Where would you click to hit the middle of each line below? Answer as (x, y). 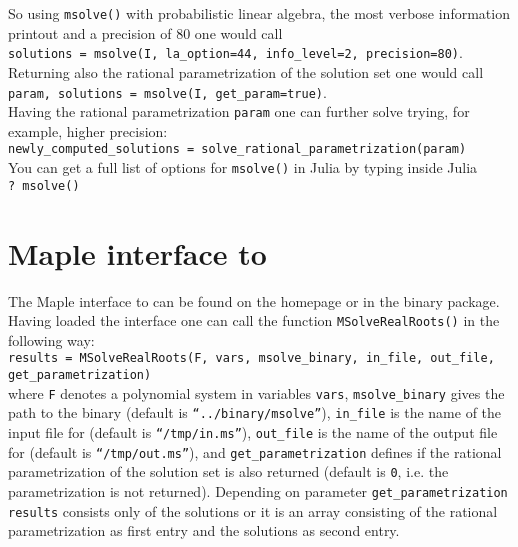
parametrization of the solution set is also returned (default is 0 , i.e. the (228, 471)
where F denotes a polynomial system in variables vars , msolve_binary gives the (256, 392)
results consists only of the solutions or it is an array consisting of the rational (253, 510)
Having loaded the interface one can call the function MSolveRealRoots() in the (254, 320)
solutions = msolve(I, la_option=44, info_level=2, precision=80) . (235, 52)
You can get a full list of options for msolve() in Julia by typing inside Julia (243, 167)
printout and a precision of (90, 32)
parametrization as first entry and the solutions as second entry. (204, 530)
